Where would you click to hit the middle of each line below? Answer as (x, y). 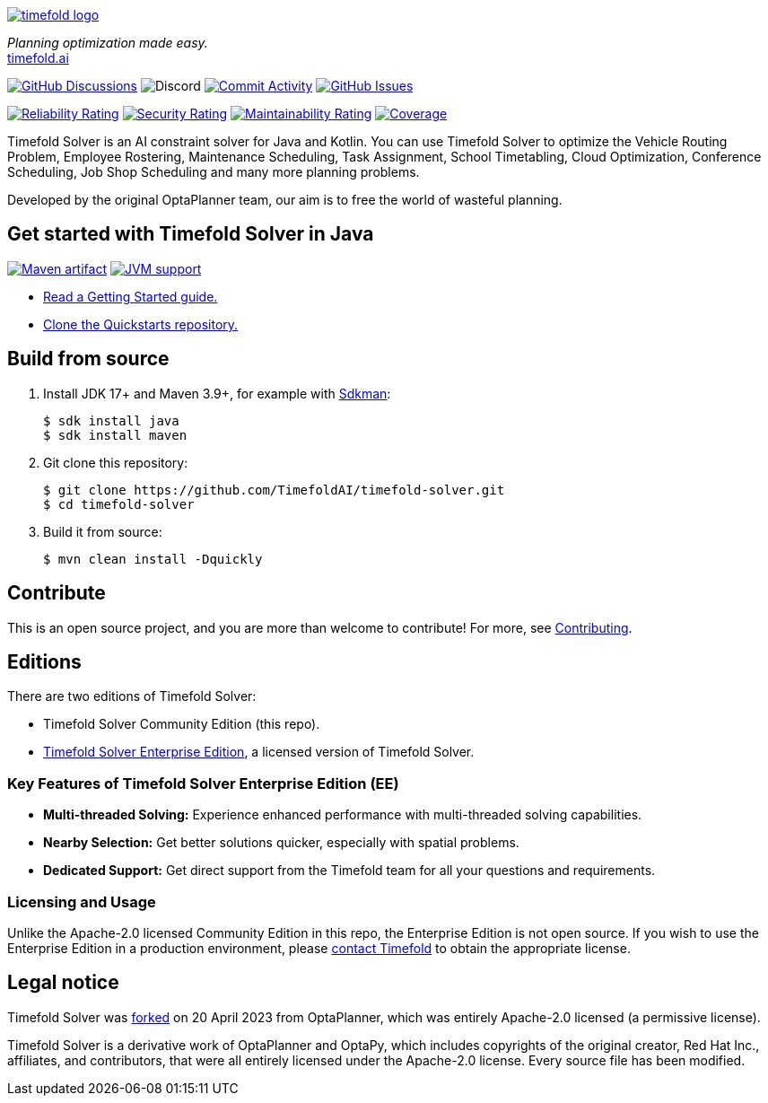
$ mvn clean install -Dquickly (153, 559)
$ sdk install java (111, 420)
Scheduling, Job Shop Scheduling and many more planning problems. (214, 172)
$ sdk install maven (115, 435)
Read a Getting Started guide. (131, 296)
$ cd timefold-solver (119, 504)
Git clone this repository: (116, 462)
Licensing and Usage (82, 902)
